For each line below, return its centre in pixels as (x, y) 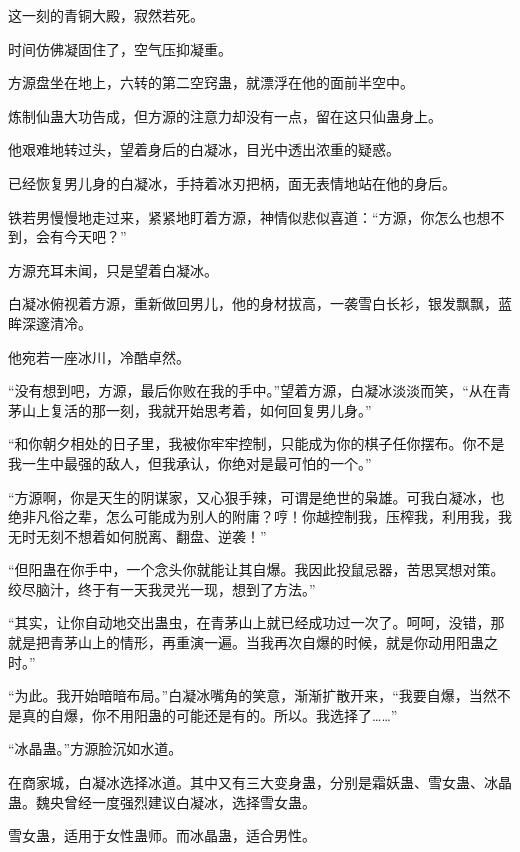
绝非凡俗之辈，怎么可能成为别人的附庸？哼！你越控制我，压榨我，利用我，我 (260, 516)
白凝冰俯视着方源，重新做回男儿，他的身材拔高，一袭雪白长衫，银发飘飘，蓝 (260, 303)
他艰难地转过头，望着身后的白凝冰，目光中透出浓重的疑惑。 (204, 149)
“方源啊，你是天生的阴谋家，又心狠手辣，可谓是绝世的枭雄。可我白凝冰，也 (256, 496)
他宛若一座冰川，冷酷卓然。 (99, 356)
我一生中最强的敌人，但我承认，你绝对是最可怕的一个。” (190, 462)
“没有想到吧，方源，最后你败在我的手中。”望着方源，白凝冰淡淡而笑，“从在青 (259, 390)
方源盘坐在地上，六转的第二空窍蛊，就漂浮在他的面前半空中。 (211, 82)
